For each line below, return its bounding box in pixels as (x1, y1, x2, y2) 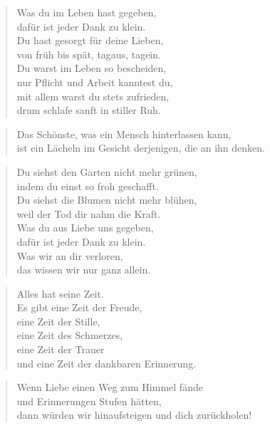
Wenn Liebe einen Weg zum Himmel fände (16, 380, 203, 395)
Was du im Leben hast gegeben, (16, 5, 157, 19)
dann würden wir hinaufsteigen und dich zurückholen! (16, 407, 252, 422)
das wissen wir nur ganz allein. (16, 262, 151, 277)
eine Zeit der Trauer (16, 342, 105, 357)
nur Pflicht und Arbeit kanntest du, (16, 74, 173, 89)
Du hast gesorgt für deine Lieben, (16, 33, 164, 48)
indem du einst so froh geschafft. (16, 178, 159, 193)
